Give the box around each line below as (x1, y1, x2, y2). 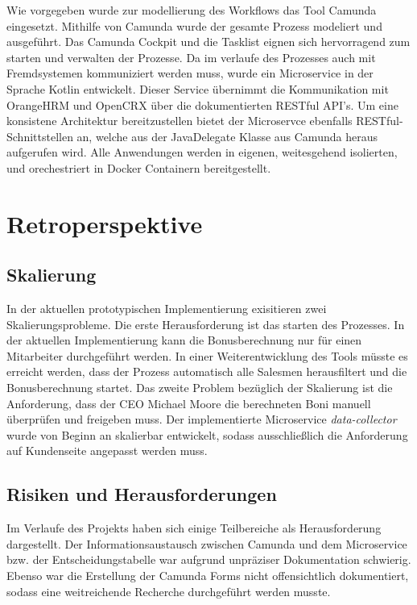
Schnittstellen (6, 127, 73, 144)
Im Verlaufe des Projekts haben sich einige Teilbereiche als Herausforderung (6, 519, 382, 536)
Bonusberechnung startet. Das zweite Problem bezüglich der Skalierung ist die (6, 379, 393, 396)
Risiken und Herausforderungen (6, 482, 277, 507)
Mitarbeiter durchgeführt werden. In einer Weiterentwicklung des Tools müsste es (6, 347, 408, 364)
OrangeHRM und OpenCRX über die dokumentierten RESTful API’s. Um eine (6, 96, 398, 113)
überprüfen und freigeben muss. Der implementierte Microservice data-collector (6, 411, 397, 428)
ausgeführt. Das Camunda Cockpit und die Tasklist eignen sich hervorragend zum (6, 33, 411, 50)
